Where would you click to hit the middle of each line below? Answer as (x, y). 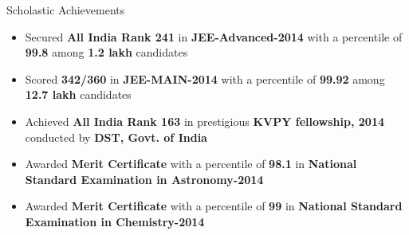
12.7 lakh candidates (78, 94)
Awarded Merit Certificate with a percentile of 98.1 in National (191, 164)
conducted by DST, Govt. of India (116, 137)
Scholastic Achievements (66, 10)
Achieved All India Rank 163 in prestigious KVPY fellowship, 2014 (204, 121)
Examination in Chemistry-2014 (115, 221)
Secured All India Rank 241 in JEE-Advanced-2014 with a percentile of (214, 36)
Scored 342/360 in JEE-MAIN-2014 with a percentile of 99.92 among (205, 78)
